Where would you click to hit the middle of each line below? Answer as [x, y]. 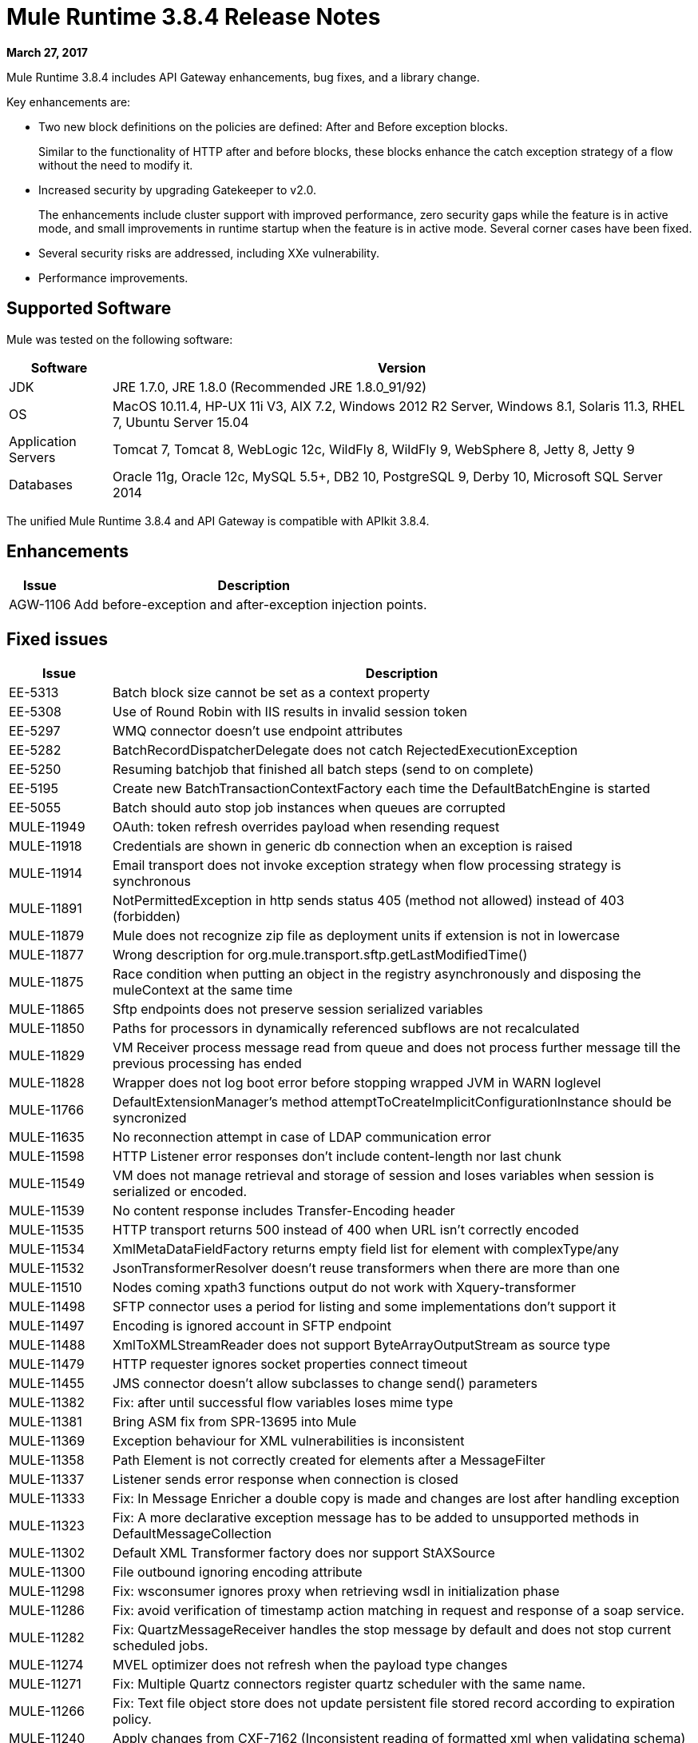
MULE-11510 [46, 1288]
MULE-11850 [47, 1029]
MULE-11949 [47, 827]
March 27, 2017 [48, 52]
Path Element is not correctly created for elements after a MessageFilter [329, 1460]
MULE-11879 [47, 936]
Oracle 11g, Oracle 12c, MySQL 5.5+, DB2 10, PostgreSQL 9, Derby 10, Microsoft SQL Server [388, 476]
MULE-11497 [47, 1326]
